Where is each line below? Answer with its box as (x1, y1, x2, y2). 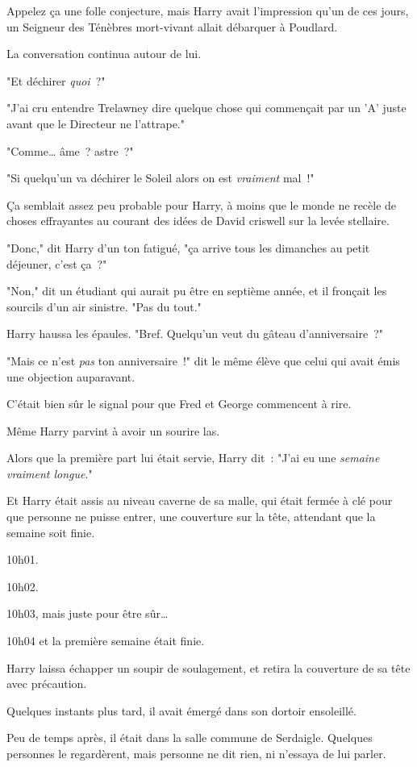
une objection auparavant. (6, 368, 136, 385)
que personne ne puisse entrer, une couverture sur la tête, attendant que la (6, 508, 376, 525)
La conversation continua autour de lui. (6, 45, 202, 62)
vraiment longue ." (6, 465, 93, 481)
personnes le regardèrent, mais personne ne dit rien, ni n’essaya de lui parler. (6, 745, 386, 761)
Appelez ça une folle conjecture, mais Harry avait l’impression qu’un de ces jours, (6, 2, 409, 19)
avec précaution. (6, 675, 87, 692)
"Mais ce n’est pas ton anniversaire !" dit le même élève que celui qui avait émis (6, 352, 400, 369)
